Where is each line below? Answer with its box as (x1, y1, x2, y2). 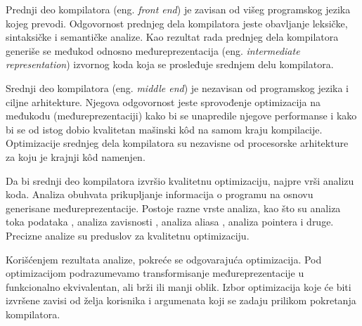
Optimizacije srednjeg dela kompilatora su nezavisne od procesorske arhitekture (6, 136, 349, 150)
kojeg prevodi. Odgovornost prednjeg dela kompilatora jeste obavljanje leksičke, (6, 15, 348, 30)
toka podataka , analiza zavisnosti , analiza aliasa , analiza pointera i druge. (6, 214, 334, 229)
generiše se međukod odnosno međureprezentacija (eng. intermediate (6, 43, 300, 58)
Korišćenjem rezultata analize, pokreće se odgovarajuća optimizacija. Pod (6, 252, 322, 266)
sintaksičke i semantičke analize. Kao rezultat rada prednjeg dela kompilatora (6, 30, 339, 44)
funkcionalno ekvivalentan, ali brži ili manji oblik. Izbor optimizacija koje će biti (6, 279, 351, 294)
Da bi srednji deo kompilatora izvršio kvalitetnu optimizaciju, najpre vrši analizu (6, 173, 354, 188)
